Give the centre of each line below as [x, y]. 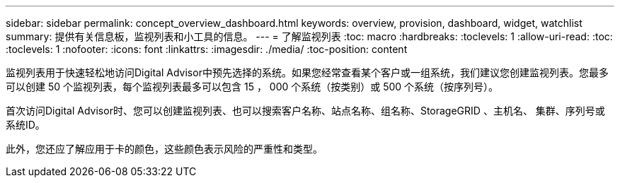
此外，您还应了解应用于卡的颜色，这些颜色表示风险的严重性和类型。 [164, 149]
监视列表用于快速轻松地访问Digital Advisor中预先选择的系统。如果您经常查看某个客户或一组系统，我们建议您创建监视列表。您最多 [307, 72]
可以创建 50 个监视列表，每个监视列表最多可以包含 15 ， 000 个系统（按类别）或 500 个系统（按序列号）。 [252, 87]
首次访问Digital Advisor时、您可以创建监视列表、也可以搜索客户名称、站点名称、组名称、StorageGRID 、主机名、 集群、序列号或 [305, 111]
